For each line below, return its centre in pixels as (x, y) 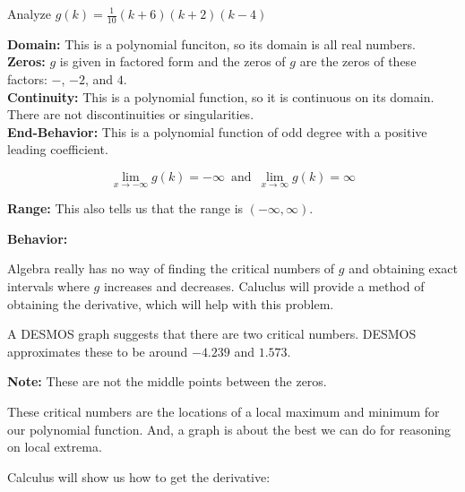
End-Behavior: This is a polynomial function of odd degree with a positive (217, 131)
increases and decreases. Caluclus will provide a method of (264, 285)
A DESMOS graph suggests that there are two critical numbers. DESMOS (212, 334)
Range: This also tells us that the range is (125, 208)
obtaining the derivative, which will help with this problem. (171, 303)
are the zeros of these (358, 61)
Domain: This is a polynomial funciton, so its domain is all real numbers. (211, 43)
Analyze (29, 13)
